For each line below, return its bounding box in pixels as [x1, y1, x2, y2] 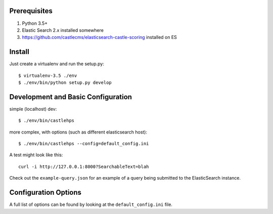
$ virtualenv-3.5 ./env [18, 72, 77, 78]
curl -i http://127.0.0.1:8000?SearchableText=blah [18, 163, 149, 169]
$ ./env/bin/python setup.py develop [18, 79, 112, 85]
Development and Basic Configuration [9, 93, 132, 101]
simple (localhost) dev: [9, 106, 57, 112]
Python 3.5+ [22, 20, 48, 26]
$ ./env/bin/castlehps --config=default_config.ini [18, 141, 149, 147]
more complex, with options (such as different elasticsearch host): [9, 129, 148, 135]
